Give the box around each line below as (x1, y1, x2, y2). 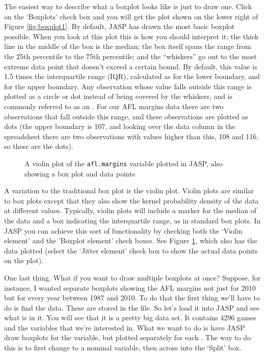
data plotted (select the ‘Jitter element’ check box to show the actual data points (4, 245, 258, 256)
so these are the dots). (4, 141, 73, 151)
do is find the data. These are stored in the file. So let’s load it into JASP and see (4, 302, 259, 313)
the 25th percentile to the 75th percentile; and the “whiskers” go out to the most (4, 50, 257, 61)
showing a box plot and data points (24, 168, 136, 179)
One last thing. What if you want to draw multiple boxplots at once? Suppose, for (4, 272, 261, 283)
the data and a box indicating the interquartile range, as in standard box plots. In (4, 215, 261, 225)
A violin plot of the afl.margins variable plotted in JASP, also (24, 158, 223, 168)
